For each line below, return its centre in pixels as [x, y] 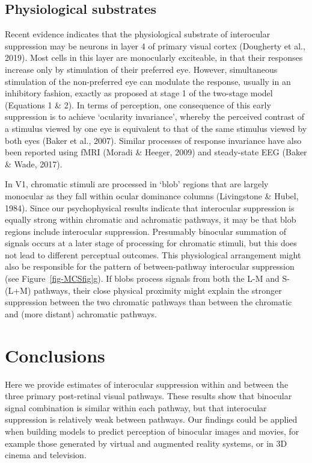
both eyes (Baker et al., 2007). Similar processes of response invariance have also [153, 140]
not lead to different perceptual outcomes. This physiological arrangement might [153, 254]
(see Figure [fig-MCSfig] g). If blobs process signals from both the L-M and [142, 278]
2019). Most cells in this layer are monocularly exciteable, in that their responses [154, 57]
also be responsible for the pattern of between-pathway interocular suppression [150, 266]
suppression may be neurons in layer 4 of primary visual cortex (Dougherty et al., [155, 45]
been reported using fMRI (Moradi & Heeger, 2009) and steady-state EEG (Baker [156, 152]
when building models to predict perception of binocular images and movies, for [152, 431]
